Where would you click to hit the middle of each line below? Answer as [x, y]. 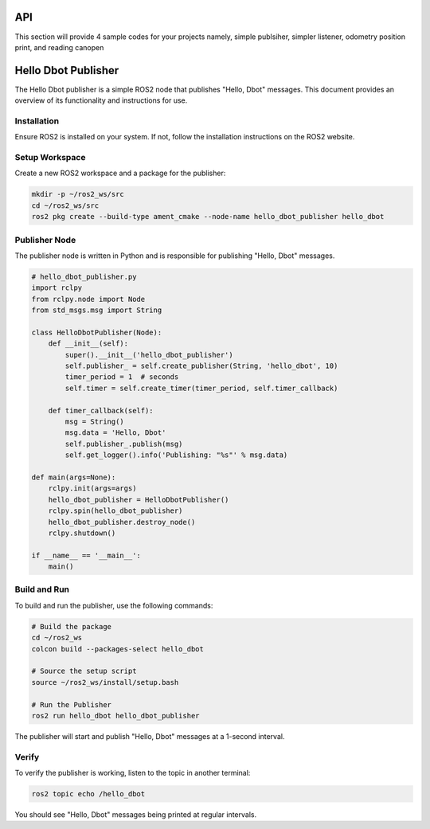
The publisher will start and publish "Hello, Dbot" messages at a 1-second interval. [150, 736]
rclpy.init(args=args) [92, 489]
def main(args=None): [74, 477]
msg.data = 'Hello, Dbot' [115, 433]
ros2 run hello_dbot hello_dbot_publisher [115, 716]
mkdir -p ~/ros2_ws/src [78, 194]
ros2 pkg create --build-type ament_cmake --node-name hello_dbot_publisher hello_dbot [208, 217]
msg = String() [95, 422]
